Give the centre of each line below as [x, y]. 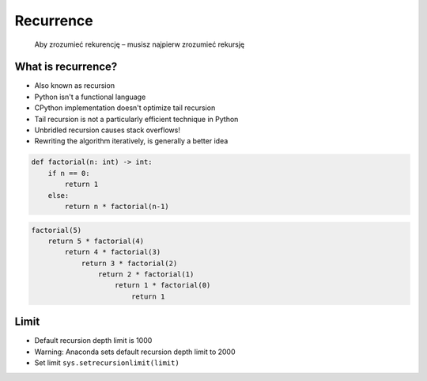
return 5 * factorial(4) [96, 241]
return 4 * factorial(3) [113, 252]
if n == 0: [69, 173]
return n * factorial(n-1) [117, 206]
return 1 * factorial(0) [163, 286]
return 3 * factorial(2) [129, 263]
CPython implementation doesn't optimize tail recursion [125, 108]
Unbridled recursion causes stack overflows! [108, 130]
